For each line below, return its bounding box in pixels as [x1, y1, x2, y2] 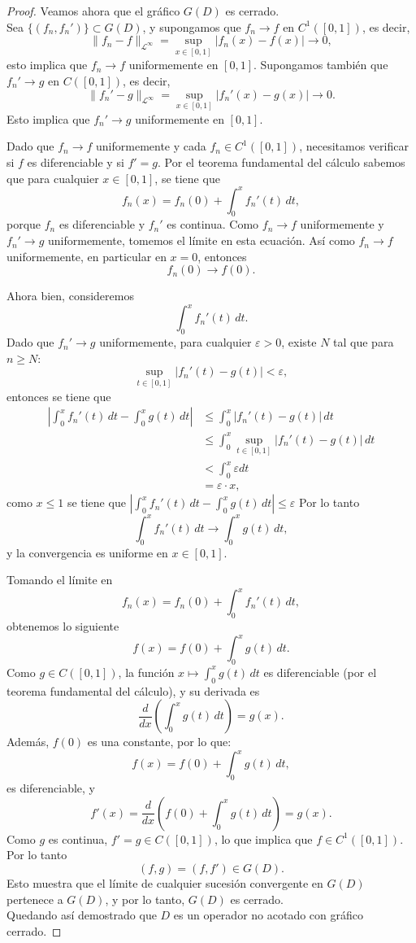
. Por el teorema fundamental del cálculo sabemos [158, 154, 405, 170]
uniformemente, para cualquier [99, 334, 252, 351]
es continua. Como [167, 216, 259, 233]
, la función [118, 663, 175, 680]
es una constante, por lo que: [87, 733, 232, 750]
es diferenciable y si [27, 154, 124, 170]
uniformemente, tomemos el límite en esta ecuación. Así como [47, 232, 355, 249]
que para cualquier [6, 169, 99, 186]
